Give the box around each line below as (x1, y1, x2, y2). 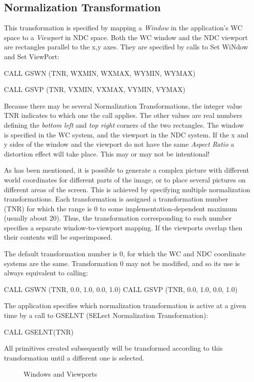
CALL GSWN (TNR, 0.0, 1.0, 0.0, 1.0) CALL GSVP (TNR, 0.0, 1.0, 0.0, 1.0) (4, 284, 238, 294)
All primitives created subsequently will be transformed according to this (4, 343, 223, 353)
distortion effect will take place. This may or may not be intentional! (4, 148, 210, 158)
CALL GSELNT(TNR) (4, 326, 74, 337)
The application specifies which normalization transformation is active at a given (4, 300, 246, 311)
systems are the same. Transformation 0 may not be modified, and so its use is (4, 258, 240, 268)
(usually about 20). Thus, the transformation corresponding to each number (4, 213, 232, 223)
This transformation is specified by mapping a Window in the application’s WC (4, 22, 243, 33)
